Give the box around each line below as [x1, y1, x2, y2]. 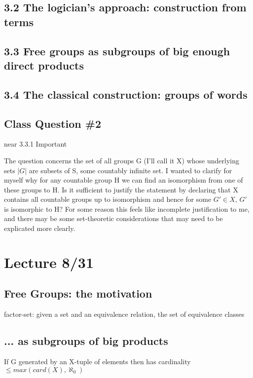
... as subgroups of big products [4, 333, 168, 348]
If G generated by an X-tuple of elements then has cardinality [4, 356, 191, 367]
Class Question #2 [4, 115, 101, 131]
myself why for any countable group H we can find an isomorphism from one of [4, 175, 243, 185]
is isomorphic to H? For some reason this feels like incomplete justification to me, [4, 203, 250, 214]
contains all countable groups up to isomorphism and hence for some [4, 194, 212, 204]
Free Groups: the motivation [4, 286, 152, 301]
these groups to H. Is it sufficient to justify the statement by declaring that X [4, 184, 238, 194]
